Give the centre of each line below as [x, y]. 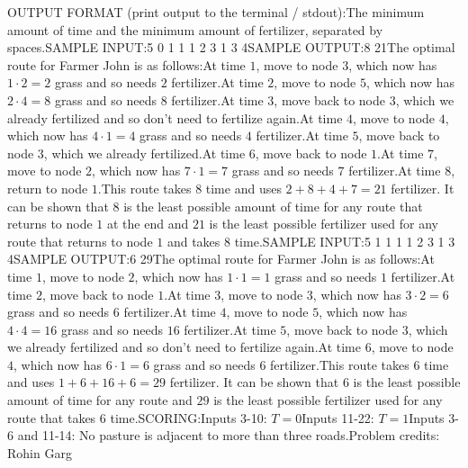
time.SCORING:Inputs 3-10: [189, 417]
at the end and [148, 224]
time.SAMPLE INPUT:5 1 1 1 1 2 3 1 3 [345, 241]
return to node [48, 188]
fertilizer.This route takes [340, 364]
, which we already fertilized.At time [144, 153]
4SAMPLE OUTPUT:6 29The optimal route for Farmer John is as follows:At [221, 259]
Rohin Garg [40, 452]
